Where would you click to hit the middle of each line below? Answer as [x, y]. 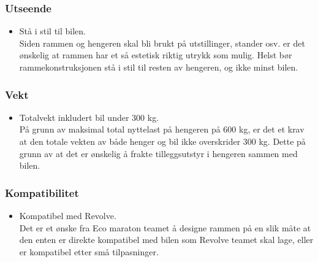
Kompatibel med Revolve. [68, 215]
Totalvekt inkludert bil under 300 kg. [89, 117]
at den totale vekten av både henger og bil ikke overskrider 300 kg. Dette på [162, 141]
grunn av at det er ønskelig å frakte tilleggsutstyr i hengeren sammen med [158, 153]
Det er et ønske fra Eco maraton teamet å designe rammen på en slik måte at [165, 227]
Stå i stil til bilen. [53, 31]
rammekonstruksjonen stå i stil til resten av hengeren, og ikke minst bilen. [159, 67]
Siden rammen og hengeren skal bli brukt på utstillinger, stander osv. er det [162, 43]
